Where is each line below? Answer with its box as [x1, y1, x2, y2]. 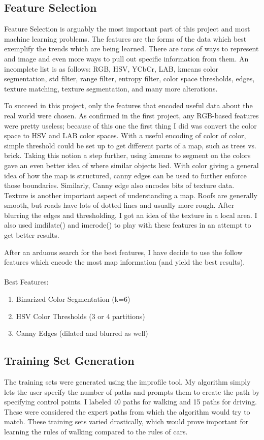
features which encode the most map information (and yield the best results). [4, 257, 245, 267]
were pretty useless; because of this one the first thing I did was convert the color [4, 120, 257, 131]
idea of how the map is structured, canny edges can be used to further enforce [4, 170, 247, 180]
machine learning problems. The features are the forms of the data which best [4, 33, 247, 44]
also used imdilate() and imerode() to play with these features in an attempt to [4, 219, 251, 230]
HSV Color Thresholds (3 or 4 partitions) [16, 310, 145, 321]
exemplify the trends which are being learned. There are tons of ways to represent [4, 43, 259, 54]
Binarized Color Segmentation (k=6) [16, 294, 130, 304]
